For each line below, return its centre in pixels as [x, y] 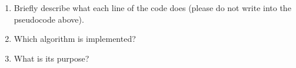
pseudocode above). [49, 19]
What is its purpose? [51, 58]
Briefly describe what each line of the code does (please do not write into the [152, 8]
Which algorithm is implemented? [75, 39]
